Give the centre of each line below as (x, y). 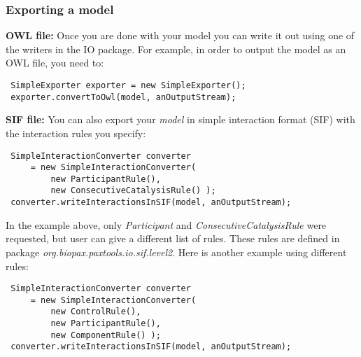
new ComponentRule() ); (106, 335)
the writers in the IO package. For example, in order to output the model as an (176, 49)
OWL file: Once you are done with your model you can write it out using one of (180, 35)
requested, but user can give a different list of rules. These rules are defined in (173, 238)
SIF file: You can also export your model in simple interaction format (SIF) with (180, 119)
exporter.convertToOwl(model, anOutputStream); (123, 97)
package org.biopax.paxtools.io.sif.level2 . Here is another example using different (176, 252)
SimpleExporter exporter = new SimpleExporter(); (128, 85)
